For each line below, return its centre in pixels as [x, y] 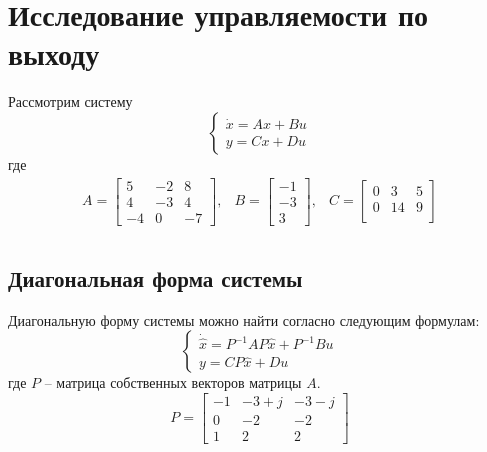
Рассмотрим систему [70, 101]
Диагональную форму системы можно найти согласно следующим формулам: [244, 319]
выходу [54, 53]
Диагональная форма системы [155, 278]
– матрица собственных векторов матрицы [173, 382]
